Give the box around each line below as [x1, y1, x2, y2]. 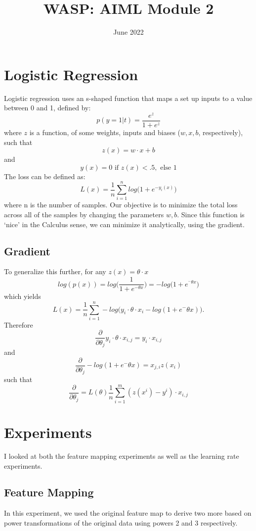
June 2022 [113, 27, 144, 37]
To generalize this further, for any [4, 266, 106, 277]
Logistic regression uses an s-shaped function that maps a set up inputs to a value [4, 93, 253, 103]
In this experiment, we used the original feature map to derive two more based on [4, 508, 252, 518]
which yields [4, 291, 41, 301]
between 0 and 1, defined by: [4, 102, 91, 113]
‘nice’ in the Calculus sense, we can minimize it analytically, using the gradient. [4, 219, 245, 229]
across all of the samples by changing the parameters [4, 209, 164, 220]
